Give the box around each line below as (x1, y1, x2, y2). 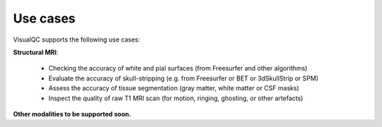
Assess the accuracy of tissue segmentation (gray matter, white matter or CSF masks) (48, 84, 300, 92)
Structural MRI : (13, 48, 59, 56)
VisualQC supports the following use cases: (13, 35, 141, 44)
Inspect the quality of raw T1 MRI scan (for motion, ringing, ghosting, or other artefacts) (48, 94, 303, 102)
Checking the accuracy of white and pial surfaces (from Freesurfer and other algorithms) (48, 64, 308, 73)
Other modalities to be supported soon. (13, 109, 132, 118)
